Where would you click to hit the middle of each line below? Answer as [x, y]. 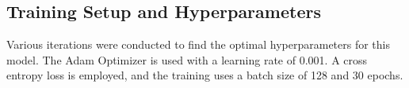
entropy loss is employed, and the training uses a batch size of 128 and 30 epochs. [205, 75]
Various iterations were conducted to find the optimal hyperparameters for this [198, 44]
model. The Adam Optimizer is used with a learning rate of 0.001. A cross [187, 59]
